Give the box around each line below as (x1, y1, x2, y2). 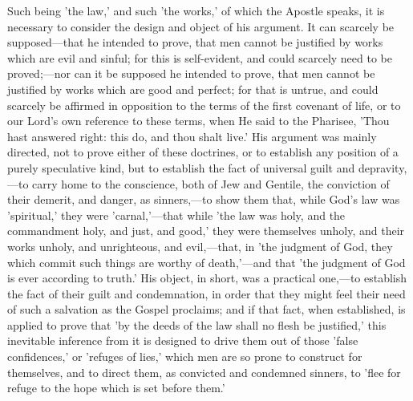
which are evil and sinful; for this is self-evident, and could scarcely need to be (7, 49, 393, 66)
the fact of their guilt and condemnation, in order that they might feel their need (7, 285, 406, 302)
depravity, (358, 159, 407, 176)
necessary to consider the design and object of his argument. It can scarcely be (7, 18, 395, 34)
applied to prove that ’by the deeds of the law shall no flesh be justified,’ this (7, 316, 387, 333)
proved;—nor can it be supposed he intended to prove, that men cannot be (7, 65, 375, 82)
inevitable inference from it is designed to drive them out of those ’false (7, 332, 358, 349)
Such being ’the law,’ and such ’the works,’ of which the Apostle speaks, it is (7, 2, 385, 18)
